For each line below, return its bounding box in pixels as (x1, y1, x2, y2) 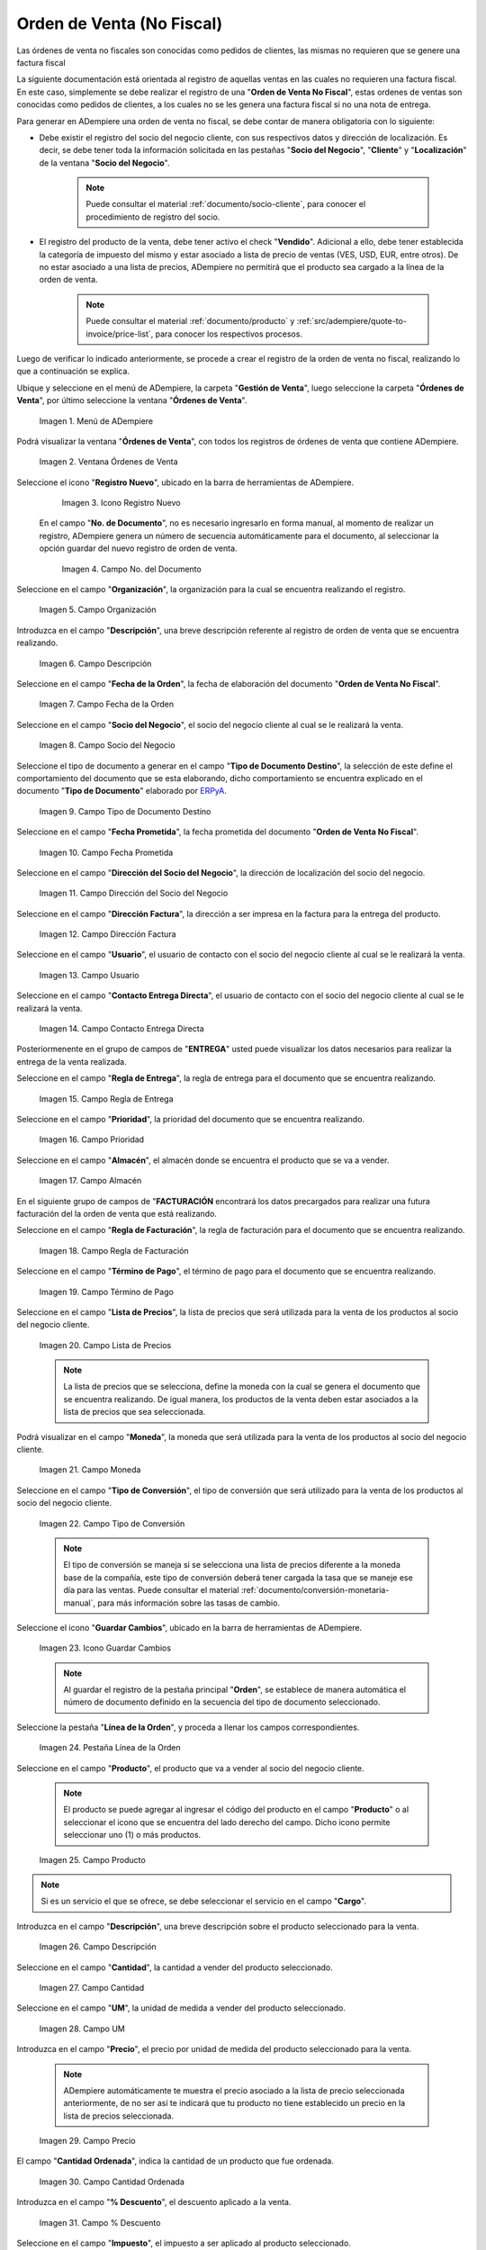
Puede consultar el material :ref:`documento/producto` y (85, 316, 295, 327)
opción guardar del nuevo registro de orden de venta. (39, 543, 238, 553)
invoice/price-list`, (85, 328, 154, 339)
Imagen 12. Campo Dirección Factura (39, 929, 176, 940)
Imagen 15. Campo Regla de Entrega (39, 1093, 175, 1104)
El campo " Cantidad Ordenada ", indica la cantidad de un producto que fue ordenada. (16, 2155, 335, 2166)
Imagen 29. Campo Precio (39, 2136, 136, 2146)
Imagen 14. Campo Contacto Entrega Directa (39, 1023, 204, 1034)
